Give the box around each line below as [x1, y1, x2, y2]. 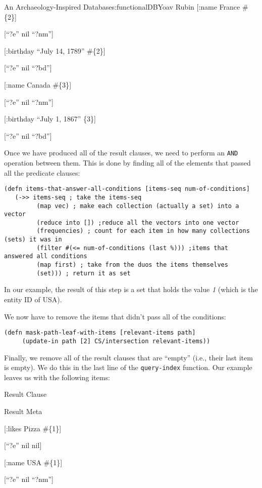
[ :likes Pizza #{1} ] [4, 423, 62, 433]
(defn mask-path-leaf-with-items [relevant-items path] [4, 329, 196, 337]
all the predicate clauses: [4, 167, 80, 178]
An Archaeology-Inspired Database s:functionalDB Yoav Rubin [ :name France [4, 2, 240, 12]
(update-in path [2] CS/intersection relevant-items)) [22, 337, 211, 345]
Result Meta [4, 405, 42, 416]
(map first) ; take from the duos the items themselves [36, 261, 228, 269]
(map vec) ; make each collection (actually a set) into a [36, 202, 239, 210]
